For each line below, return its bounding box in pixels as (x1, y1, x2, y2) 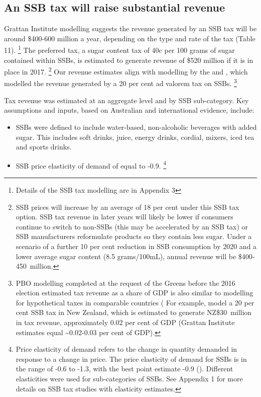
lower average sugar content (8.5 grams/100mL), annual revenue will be (16, 251, 236, 261)
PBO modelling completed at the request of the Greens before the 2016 (16, 277, 235, 288)
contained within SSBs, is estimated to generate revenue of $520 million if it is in (4, 54, 253, 65)
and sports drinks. (16, 141, 72, 152)
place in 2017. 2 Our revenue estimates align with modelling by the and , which (4, 65, 248, 76)
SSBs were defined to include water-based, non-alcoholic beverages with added (16, 121, 257, 132)
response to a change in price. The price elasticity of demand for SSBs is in (16, 353, 247, 364)
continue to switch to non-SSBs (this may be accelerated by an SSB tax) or (16, 221, 248, 231)
